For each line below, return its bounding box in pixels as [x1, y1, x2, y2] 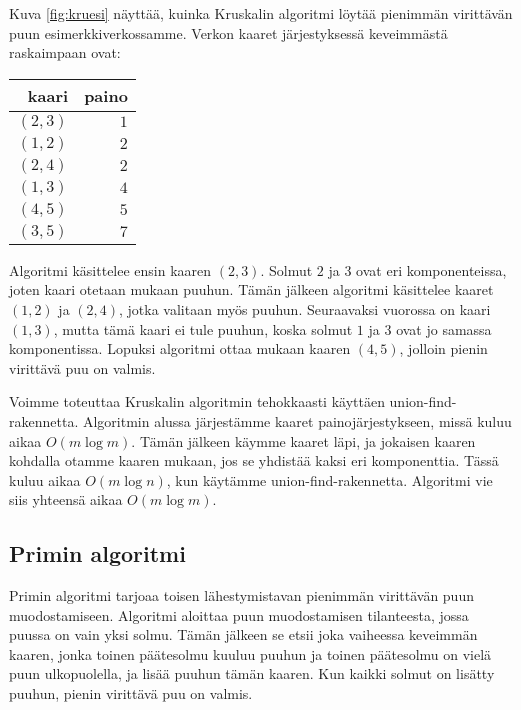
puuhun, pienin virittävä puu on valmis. [9, 683, 253, 704]
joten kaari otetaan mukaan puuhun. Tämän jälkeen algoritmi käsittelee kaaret [9, 279, 494, 300]
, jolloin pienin [399, 338, 488, 359]
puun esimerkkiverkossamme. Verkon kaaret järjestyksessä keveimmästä [9, 22, 448, 43]
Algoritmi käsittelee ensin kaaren [9, 259, 212, 280]
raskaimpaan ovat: [9, 42, 121, 63]
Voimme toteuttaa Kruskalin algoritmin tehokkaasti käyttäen [9, 391, 385, 412]
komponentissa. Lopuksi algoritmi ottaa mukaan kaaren [9, 338, 351, 359]
